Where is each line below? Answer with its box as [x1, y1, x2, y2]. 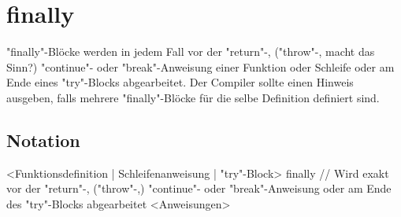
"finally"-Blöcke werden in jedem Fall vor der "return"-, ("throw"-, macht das [6, 43, 375, 60]
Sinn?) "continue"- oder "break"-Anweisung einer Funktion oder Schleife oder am [6, 58, 395, 75]
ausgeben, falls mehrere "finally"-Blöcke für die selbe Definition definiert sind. [6, 89, 380, 105]
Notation [6, 127, 80, 152]
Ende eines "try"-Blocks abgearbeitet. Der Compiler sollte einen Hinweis [6, 74, 354, 90]
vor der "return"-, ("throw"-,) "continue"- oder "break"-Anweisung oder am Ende [6, 180, 392, 197]
